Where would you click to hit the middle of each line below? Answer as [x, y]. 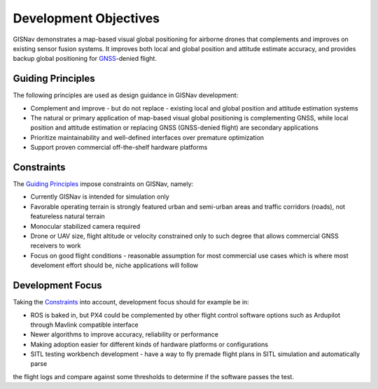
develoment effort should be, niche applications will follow [114, 265]
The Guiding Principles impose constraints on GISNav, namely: [103, 184]
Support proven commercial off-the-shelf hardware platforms [119, 148]
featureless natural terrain [68, 216]
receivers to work [56, 246]
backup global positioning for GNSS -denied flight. [85, 59]
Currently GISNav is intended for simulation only [100, 197]
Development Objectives [86, 18]
